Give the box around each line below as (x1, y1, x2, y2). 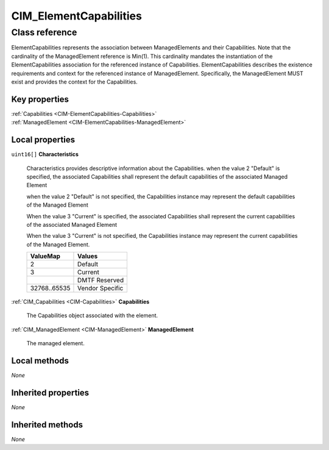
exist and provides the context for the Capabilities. (11, 78, 138, 85)
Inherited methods (11, 420, 83, 430)
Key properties (11, 94, 69, 104)
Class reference (11, 27, 77, 38)
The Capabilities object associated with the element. (26, 312, 158, 320)
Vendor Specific (77, 284, 124, 293)
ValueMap (30, 252, 61, 260)
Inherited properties (11, 387, 90, 398)
